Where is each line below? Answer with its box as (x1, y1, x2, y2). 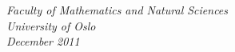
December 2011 (6, 33, 80, 50)
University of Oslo (6, 17, 96, 34)
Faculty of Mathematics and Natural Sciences (6, 2, 229, 18)
